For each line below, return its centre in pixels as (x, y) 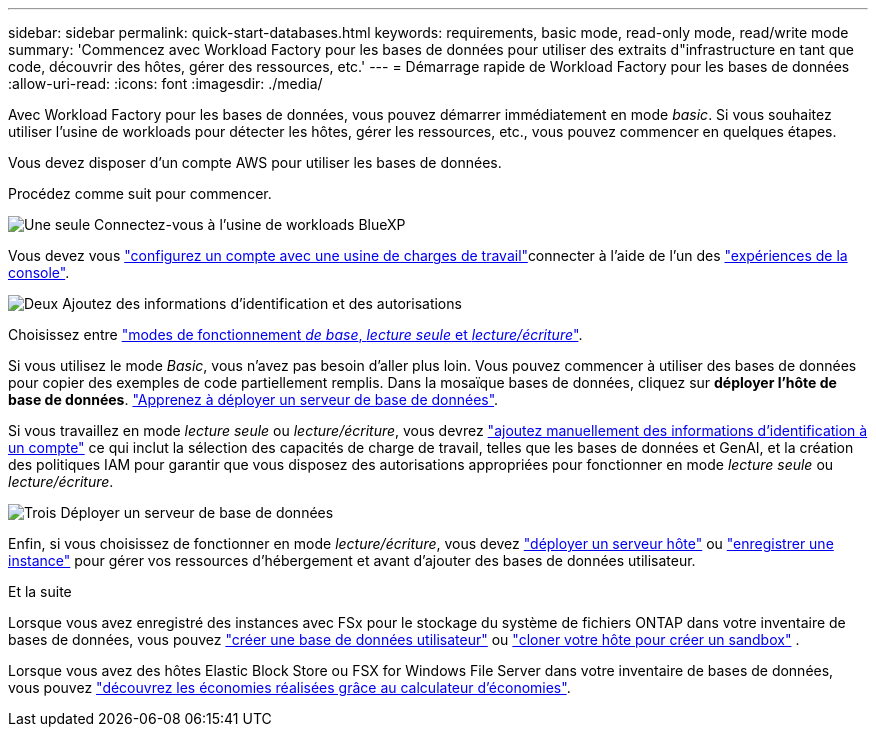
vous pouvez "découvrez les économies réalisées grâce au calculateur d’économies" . (289, 687)
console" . (39, 272)
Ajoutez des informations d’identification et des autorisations (262, 303)
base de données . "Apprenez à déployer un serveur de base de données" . (253, 399)
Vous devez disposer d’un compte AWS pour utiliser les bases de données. (255, 162)
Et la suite (40, 591)
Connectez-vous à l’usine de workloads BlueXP (250, 224)
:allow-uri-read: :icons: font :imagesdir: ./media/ (165, 83)
